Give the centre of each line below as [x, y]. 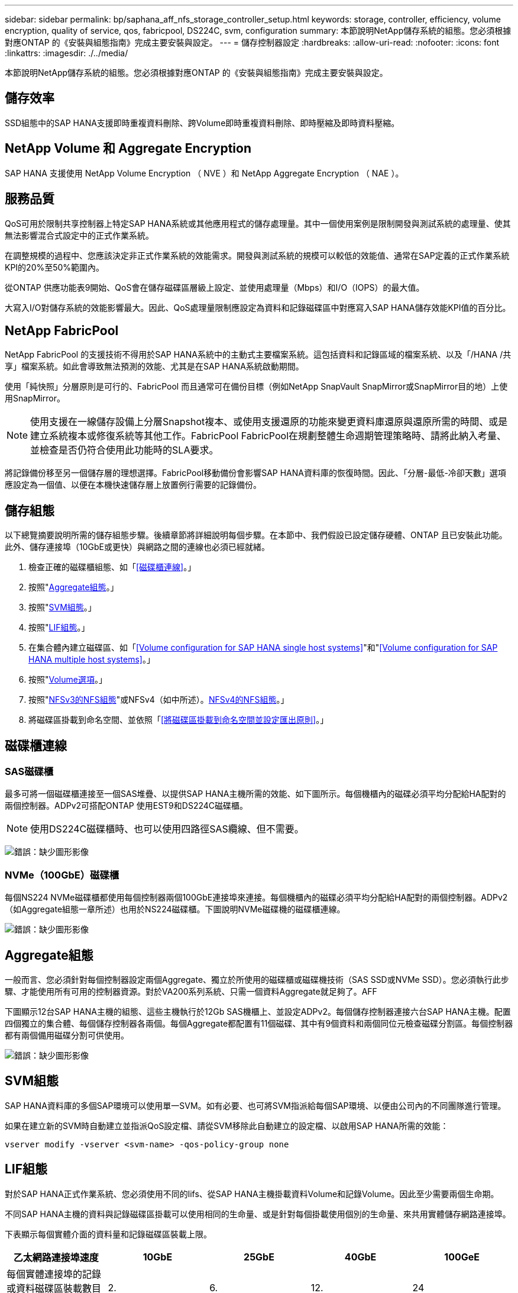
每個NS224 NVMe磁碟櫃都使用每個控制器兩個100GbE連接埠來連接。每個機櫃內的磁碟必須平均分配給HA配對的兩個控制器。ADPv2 [256, 898]
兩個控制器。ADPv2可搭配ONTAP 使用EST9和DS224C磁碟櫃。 [127, 806]
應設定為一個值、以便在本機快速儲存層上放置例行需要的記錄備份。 [133, 485]
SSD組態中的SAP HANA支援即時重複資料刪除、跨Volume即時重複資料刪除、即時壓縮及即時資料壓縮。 [202, 123]
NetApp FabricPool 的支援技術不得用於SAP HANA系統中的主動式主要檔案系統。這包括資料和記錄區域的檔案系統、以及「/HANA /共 [258, 355]
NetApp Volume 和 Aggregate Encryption [128, 149]
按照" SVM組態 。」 [62, 607]
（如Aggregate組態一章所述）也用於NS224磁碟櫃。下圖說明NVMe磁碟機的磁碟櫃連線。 [175, 909]
